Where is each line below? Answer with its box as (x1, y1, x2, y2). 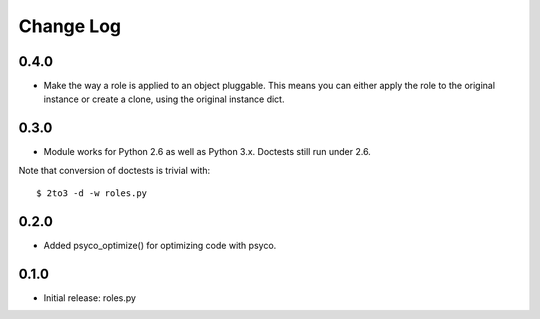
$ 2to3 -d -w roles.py (36, 188, 148, 199)
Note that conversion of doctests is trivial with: (18, 164, 211, 176)
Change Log (18, 15, 122, 37)
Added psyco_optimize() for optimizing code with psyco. (43, 240, 277, 252)
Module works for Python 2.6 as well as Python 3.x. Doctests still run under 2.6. (43, 146, 372, 158)
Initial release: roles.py (43, 291, 137, 304)
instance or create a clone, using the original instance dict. (43, 93, 285, 105)
